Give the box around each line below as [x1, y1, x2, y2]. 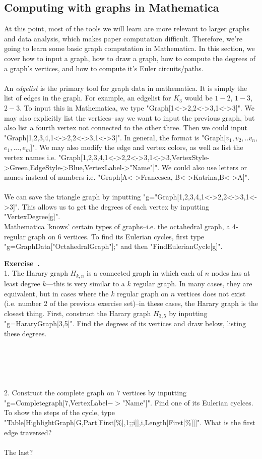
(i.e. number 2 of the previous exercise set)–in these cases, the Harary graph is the [4, 298, 258, 309]
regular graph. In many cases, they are [133, 278, 252, 288]
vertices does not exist [177, 288, 246, 298]
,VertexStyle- [169, 151, 210, 162]
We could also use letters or [161, 162, 247, 172]
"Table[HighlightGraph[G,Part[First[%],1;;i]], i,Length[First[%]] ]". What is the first [4, 417, 255, 428]
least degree [4, 278, 40, 288]
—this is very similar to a [46, 278, 125, 288]
